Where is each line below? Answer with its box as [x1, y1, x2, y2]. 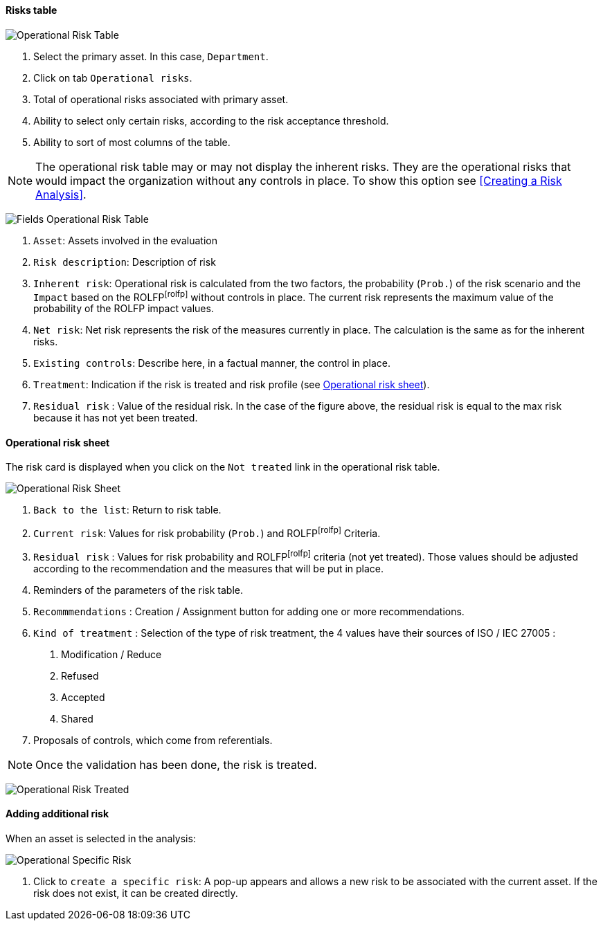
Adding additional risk [6, 808, 109, 820]
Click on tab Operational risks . [33, 71, 192, 84]
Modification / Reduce [61, 648, 162, 660]
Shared [61, 712, 93, 725]
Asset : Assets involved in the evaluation [33, 234, 217, 246]
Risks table [6, 4, 57, 16]
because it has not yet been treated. [33, 412, 198, 424]
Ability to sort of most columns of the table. [33, 136, 231, 148]
